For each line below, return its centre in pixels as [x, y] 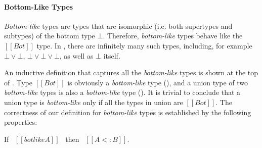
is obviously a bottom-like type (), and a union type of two [158, 82]
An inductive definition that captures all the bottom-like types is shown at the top [131, 72]
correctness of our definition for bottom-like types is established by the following [128, 112]
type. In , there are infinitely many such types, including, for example [144, 45]
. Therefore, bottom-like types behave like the [173, 36]
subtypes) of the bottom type [50, 36]
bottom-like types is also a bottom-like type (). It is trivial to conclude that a [122, 92]
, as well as [76, 55]
